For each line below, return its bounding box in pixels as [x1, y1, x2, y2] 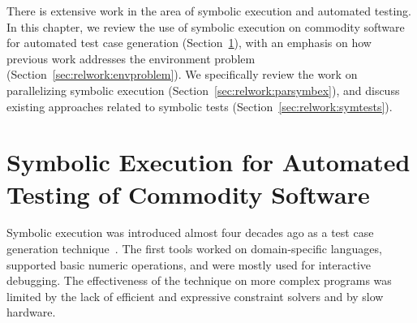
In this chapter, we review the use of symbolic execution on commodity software [6, 18, 405, 35]
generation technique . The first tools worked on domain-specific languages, [6, 240, 382, 257]
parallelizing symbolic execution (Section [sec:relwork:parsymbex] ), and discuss [6, 81, 400, 98]
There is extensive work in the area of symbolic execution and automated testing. [6, 2, 411, 19]
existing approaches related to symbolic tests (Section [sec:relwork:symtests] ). [6, 97, 393, 114]
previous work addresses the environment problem [6, 50, 256, 67]
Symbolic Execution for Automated [6, 145, 411, 179]
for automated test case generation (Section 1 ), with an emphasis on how [6, 34, 372, 51]
